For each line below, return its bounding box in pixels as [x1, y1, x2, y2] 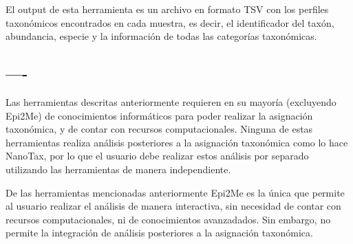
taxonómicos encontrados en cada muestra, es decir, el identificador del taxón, [6, 15, 334, 30]
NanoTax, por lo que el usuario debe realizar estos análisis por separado [6, 148, 309, 163]
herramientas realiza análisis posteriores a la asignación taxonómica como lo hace [6, 135, 348, 149]
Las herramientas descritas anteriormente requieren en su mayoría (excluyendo [6, 94, 336, 109]
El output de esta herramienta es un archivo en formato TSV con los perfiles [6, 2, 329, 16]
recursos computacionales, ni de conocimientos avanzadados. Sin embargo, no [6, 212, 331, 226]
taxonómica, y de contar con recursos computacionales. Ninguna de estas [6, 122, 313, 136]
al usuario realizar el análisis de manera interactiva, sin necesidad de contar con [6, 199, 341, 213]
